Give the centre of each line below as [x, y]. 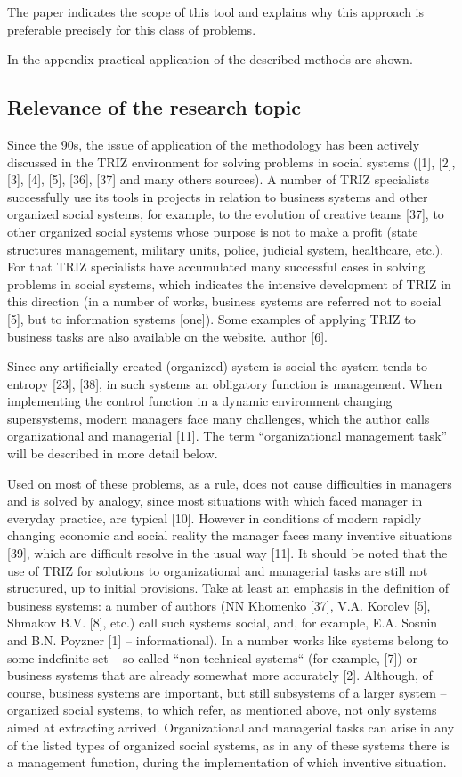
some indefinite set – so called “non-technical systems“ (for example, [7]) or [212, 657]
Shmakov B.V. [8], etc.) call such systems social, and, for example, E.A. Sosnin [223, 623]
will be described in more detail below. [113, 453]
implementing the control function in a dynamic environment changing [200, 401]
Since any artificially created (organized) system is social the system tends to [217, 366]
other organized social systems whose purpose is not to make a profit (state [213, 231]
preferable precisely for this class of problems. [132, 29]
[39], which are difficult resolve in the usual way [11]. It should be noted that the [227, 553]
